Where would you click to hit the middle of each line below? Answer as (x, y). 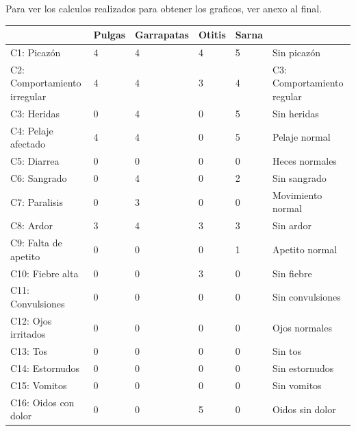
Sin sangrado (299, 177)
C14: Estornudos (45, 368)
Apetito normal (305, 249)
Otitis (212, 35)
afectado (28, 144)
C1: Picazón (36, 52)
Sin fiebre (292, 273)
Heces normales (304, 161)
